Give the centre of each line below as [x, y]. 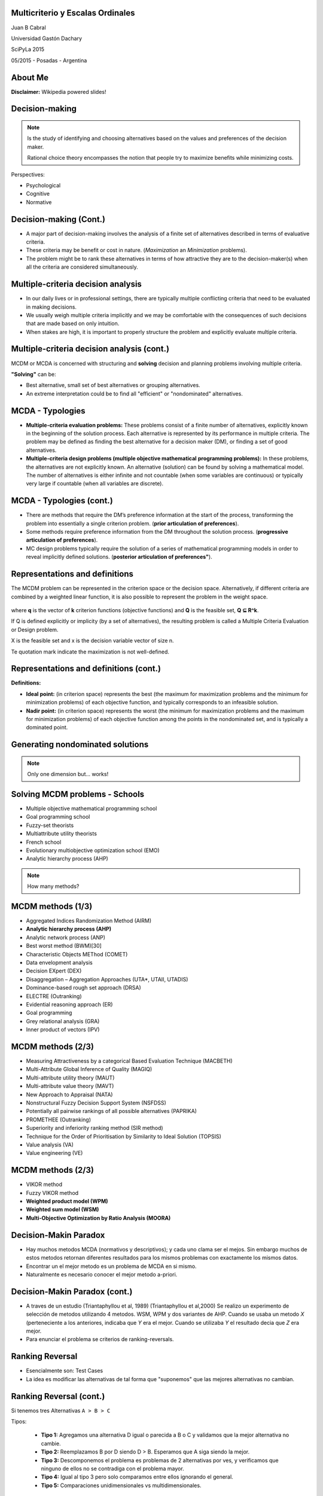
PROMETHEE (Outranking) [59, 1120]
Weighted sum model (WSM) [63, 1209]
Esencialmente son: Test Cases [65, 1371]
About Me [30, 77]
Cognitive [38, 194]
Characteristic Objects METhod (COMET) [77, 954]
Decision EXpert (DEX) [54, 971]
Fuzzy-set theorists [50, 825]
